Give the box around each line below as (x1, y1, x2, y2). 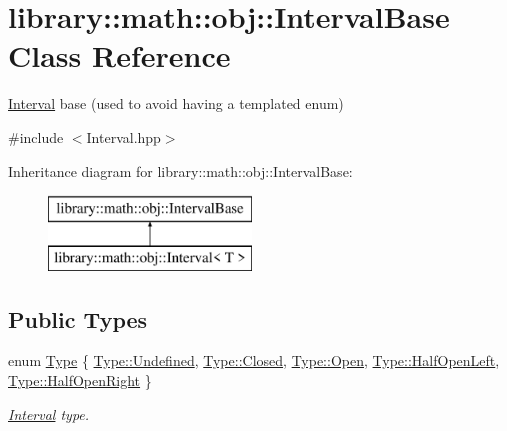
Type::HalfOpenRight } (8, 370, 152, 391)
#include (8, 126, 64, 147)
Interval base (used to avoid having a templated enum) (8, 93, 344, 114)
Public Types (8, 303, 148, 334)
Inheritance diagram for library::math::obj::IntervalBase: (8, 160, 353, 181)
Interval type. (8, 403, 90, 424)
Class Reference (8, 35, 231, 76)
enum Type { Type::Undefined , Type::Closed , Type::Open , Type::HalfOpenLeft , (8, 350, 500, 371)
